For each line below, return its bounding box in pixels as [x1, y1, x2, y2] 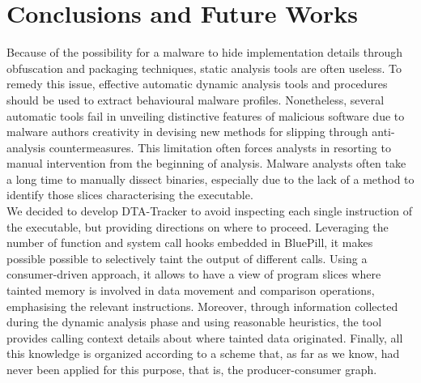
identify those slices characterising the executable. [6, 186, 253, 203]
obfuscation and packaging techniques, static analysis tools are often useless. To [6, 59, 402, 76]
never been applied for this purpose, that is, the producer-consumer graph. [6, 361, 377, 377]
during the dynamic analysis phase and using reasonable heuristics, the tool [6, 313, 382, 330]
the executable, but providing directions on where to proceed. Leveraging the [6, 218, 389, 235]
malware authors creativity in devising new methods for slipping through [6, 123, 368, 140]
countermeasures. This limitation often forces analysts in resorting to [49, 138, 391, 155]
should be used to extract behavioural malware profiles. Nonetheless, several [6, 91, 385, 108]
